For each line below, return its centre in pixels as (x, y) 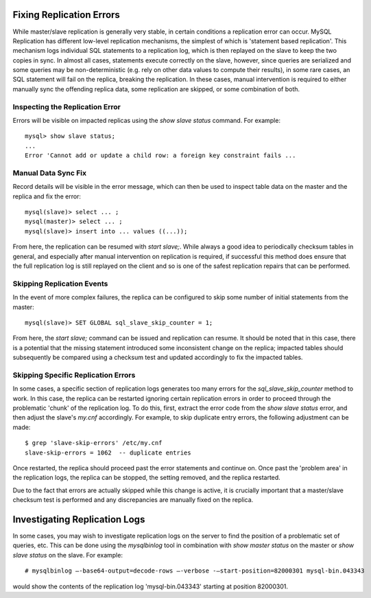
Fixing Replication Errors (66, 15)
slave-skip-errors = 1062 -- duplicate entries (108, 452)
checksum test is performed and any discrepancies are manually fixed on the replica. (133, 500)
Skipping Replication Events (60, 284)
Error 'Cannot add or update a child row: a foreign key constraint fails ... (160, 156)
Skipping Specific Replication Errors (74, 375)
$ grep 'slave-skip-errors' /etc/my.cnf (94, 443)
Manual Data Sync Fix (50, 173)
